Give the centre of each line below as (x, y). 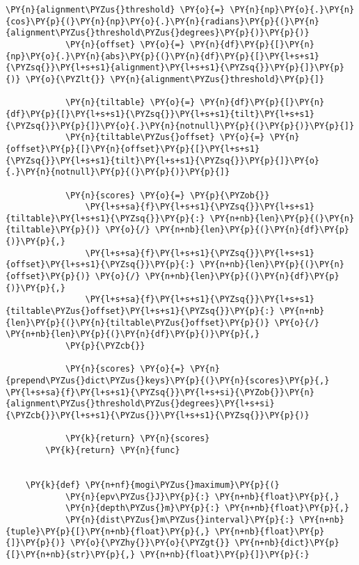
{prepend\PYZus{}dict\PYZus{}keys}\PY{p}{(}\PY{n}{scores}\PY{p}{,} (168, 381)
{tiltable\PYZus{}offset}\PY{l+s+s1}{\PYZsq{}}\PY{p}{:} (140, 311)
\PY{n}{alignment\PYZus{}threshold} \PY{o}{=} (115, 10)
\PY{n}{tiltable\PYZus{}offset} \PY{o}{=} (165, 137)
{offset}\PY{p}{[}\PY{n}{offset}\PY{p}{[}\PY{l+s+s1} (133, 149)
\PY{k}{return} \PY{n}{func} (113, 450)
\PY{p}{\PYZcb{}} (105, 346)
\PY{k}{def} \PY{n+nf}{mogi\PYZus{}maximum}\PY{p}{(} (152, 485)
